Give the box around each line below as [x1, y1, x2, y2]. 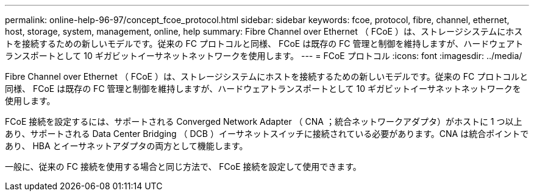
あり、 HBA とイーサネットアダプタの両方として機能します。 [5, 141, 248, 151]
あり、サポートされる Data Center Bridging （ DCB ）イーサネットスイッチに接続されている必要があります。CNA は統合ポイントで [5, 128, 529, 139]
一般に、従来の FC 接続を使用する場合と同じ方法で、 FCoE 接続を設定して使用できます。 [5, 161, 361, 172]
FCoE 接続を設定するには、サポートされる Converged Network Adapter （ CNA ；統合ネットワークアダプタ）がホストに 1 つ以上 [5, 116, 522, 127]
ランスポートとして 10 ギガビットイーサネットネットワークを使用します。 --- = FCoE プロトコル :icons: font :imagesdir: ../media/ [5, 51, 522, 61]
